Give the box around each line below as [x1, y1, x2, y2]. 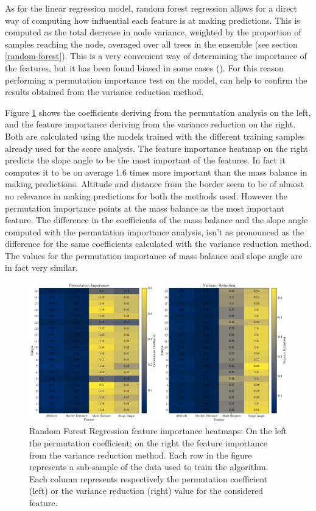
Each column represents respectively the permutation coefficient [29, 472, 267, 485]
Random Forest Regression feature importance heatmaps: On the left [29, 424, 287, 437]
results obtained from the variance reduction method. [5, 85, 204, 98]
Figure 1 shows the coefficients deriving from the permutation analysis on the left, [5, 105, 311, 118]
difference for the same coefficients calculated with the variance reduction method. [5, 237, 312, 250]
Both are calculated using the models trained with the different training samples [5, 129, 305, 142]
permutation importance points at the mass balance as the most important [5, 201, 284, 214]
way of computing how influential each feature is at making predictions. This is [5, 13, 300, 26]
